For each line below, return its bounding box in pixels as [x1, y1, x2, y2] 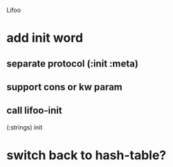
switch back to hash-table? [6, 147, 167, 163]
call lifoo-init [6, 105, 63, 116]
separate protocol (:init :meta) [6, 58, 139, 69]
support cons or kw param [6, 81, 122, 93]
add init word [6, 30, 84, 46]
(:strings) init [6, 123, 43, 131]
